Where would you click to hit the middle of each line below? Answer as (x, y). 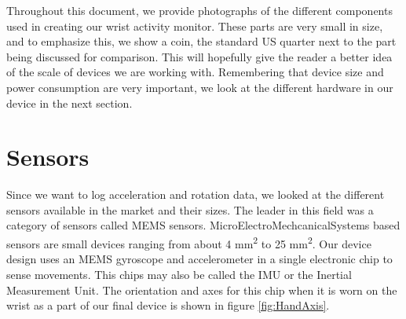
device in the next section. (69, 103)
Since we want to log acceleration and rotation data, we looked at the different (196, 194)
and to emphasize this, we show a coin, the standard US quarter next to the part (201, 41)
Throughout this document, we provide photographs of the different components (199, 10)
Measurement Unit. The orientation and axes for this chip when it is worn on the (202, 290)
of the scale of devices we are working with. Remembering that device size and (195, 72)
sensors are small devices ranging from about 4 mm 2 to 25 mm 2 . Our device (189, 242)
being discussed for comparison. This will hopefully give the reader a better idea (199, 56)
